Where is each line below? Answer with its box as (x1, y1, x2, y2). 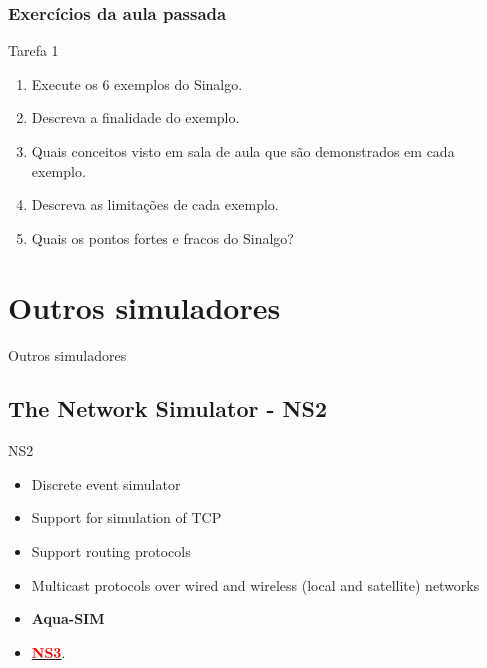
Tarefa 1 (8, 40, 59, 61)
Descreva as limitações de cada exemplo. (31, 194, 279, 215)
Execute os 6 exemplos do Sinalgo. (31, 73, 243, 94)
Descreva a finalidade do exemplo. (31, 107, 240, 128)
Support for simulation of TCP (31, 507, 222, 528)
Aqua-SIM (31, 608, 105, 629)
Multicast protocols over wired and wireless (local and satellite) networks (31, 574, 480, 595)
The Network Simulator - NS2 (8, 393, 327, 424)
